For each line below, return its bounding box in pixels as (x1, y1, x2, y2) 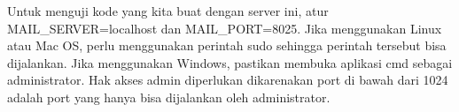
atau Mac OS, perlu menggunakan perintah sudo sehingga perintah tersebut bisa (7, 36, 447, 55)
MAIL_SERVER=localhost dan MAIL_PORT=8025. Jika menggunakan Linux (7, 19, 442, 37)
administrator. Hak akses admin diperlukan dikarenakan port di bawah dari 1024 (7, 71, 448, 89)
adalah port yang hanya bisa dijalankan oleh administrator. (7, 87, 331, 106)
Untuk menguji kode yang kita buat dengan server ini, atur (7, 2, 329, 19)
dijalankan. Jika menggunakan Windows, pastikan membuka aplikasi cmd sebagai (7, 53, 453, 71)
